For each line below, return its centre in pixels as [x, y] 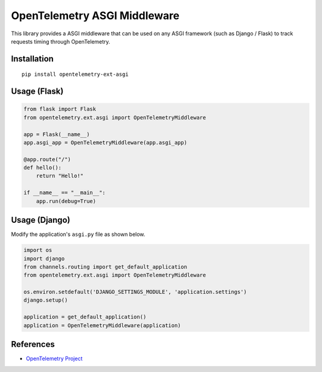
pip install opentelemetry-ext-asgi [75, 74]
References [33, 344]
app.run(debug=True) [66, 201]
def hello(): [43, 168]
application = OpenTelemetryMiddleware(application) [102, 325]
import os [38, 250]
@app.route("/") [47, 159]
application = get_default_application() [85, 317]
